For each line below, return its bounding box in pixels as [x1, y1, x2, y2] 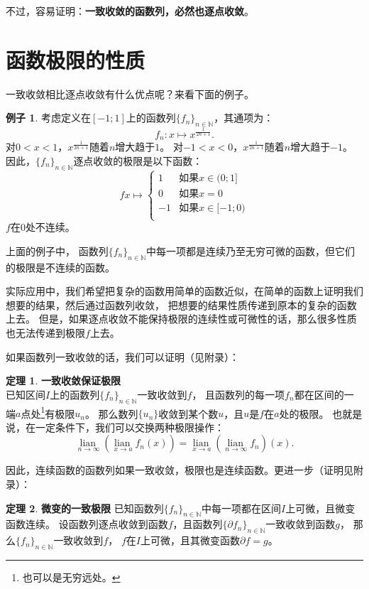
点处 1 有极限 [21, 404, 75, 421]
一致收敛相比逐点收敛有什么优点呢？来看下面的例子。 [6, 86, 254, 101]
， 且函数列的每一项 [192, 387, 285, 401]
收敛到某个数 [158, 406, 219, 421]
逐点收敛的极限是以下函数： [73, 153, 203, 168]
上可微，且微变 [285, 500, 356, 515]
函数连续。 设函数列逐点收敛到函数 [6, 517, 168, 531]
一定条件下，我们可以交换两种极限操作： [35, 419, 224, 434]
